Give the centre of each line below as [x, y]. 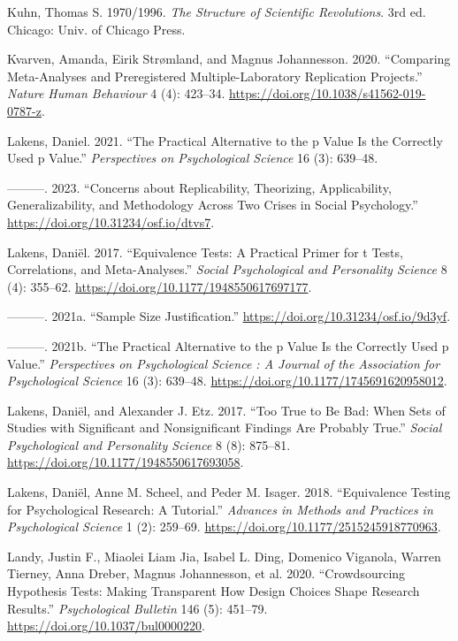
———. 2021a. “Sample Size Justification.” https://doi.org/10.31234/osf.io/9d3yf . [229, 316]
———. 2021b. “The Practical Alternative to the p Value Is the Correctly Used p [228, 345]
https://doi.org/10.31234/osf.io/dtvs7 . [111, 221]
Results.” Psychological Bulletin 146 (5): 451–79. [137, 608]
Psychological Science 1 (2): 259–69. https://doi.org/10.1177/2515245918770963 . [224, 527]
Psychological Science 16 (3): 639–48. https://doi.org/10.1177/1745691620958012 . [227, 381]
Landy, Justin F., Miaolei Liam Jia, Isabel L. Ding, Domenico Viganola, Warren [224, 556]
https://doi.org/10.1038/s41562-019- [328, 93]
